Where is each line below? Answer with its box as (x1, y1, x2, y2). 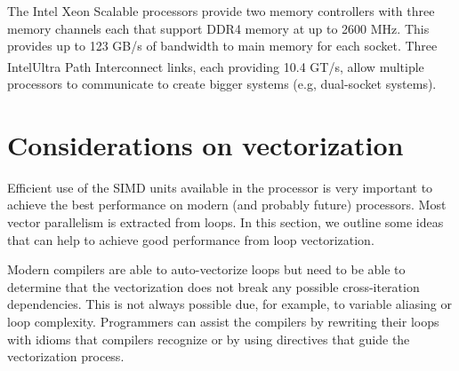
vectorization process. (7, 347, 125, 366)
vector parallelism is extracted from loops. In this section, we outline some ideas (7, 212, 444, 231)
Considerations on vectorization (7, 126, 404, 162)
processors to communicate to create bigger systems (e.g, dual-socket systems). (7, 75, 437, 93)
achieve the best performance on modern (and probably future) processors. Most (7, 195, 447, 214)
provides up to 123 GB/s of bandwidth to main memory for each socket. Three (7, 36, 438, 55)
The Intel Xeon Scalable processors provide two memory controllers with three (7, 2, 435, 20)
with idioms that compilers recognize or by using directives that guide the (7, 329, 410, 348)
